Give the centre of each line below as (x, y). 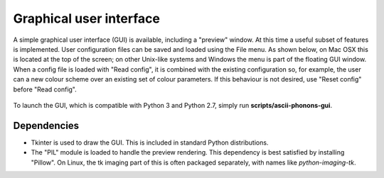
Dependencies (46, 125)
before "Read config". (45, 89)
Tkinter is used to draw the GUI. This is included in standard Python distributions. (150, 143)
